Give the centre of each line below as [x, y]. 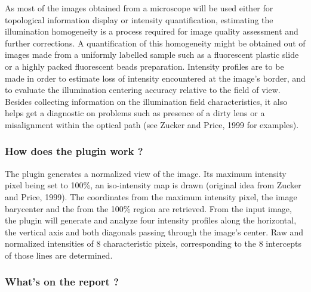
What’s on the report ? [62, 282]
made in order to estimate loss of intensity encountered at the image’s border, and [155, 78]
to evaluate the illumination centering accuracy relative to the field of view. [143, 90]
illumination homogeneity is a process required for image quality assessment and [152, 31]
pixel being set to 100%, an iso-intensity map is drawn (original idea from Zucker [153, 185]
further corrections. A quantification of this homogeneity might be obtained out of [155, 43]
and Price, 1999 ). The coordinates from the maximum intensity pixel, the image [151, 196]
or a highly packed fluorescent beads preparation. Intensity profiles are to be [144, 66]
